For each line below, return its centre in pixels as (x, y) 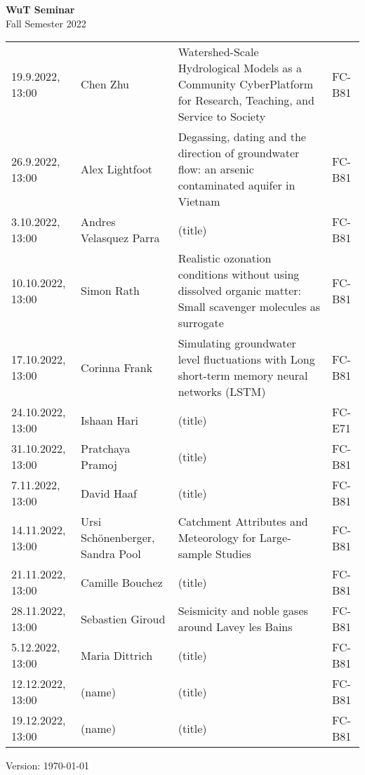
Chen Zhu (105, 84)
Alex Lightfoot (117, 169)
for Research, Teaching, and (246, 100)
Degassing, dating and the (242, 137)
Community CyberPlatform (246, 84)
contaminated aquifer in (237, 185)
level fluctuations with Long (246, 359)
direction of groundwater (239, 153)
